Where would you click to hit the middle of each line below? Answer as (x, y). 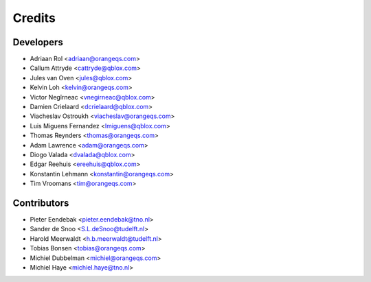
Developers (38, 42)
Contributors (41, 203)
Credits (34, 18)
